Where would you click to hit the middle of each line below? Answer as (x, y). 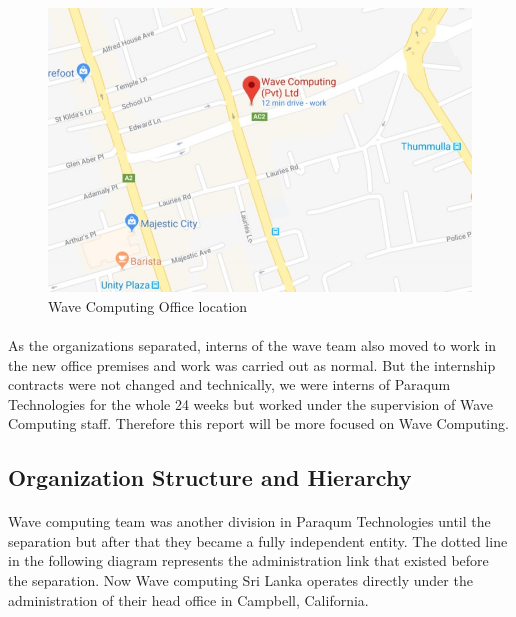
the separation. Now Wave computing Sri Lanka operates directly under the (240, 580)
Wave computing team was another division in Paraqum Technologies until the (249, 521)
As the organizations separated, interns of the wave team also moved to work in (252, 344)
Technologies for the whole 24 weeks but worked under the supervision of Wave (250, 403)
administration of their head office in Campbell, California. (188, 599)
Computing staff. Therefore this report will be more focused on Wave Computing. (258, 423)
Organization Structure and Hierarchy (210, 477)
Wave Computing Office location (148, 305)
